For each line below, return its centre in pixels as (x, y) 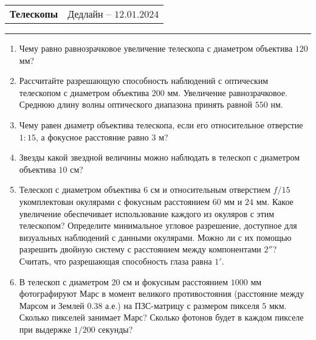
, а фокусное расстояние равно (92, 137)
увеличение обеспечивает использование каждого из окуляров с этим (147, 213)
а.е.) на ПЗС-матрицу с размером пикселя (182, 305)
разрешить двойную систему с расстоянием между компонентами (140, 249)
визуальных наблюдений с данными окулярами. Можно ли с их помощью (155, 237)
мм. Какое (275, 201)
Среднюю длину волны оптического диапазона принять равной (136, 104)
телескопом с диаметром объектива (84, 92)
